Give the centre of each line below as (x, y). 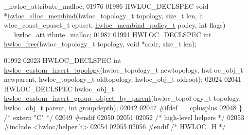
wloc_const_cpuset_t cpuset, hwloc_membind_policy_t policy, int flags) (115, 25)
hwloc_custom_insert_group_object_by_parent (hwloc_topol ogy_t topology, (123, 98)
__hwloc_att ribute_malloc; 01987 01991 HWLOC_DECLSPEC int (108, 34)
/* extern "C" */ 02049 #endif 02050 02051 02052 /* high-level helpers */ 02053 (124, 117)
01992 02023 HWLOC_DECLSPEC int (63, 60)
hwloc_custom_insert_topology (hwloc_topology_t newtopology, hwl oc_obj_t (124, 69)
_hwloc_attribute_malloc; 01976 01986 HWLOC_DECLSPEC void (106, 6)
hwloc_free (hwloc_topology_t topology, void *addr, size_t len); (100, 44)
